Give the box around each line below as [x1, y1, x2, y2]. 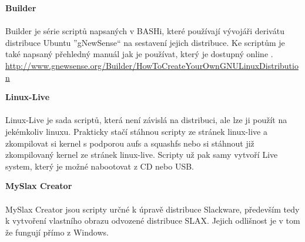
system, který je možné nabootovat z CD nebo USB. [5, 160, 194, 172]
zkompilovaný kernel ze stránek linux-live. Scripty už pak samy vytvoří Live [5, 148, 278, 161]
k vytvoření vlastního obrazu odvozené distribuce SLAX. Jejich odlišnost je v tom [5, 214, 300, 227]
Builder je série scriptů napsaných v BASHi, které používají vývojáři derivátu [5, 25, 284, 37]
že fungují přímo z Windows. [5, 226, 109, 238]
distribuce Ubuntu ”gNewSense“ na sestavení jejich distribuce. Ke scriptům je [5, 36, 285, 48]
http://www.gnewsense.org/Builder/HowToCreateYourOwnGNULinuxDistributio [5, 59, 299, 71]
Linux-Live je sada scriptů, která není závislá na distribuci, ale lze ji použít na [5, 114, 287, 126]
